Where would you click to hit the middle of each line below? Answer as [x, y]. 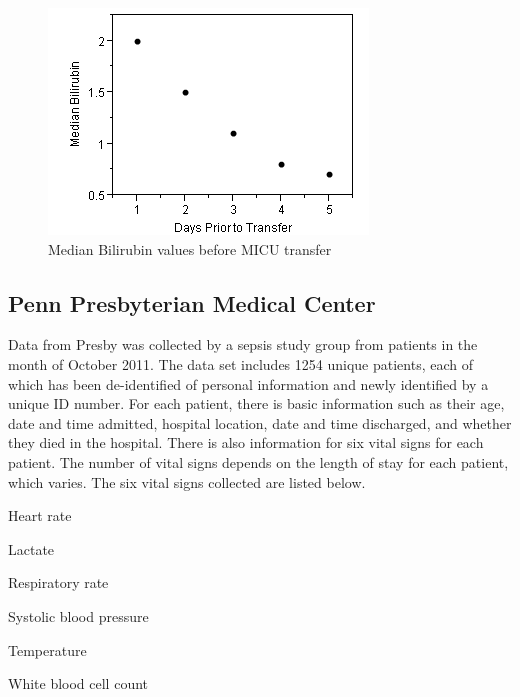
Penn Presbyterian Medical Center [192, 302]
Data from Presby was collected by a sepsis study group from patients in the [243, 344]
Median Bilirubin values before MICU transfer [190, 248]
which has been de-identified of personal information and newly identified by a [248, 383]
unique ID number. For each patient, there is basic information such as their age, [256, 403]
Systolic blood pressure [78, 615]
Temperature [47, 649]
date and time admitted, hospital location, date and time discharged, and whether [260, 422]
